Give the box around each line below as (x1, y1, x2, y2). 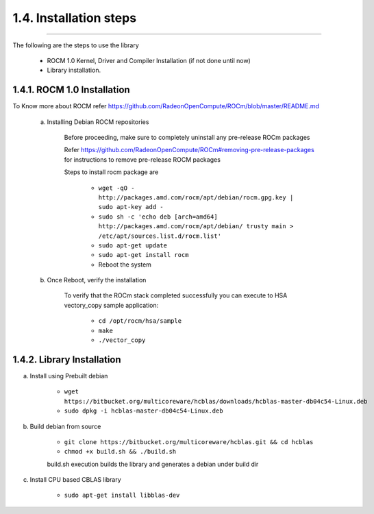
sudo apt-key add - (98, 203, 164, 211)
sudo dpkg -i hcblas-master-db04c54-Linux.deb (64, 407, 223, 415)
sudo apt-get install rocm (98, 251, 189, 259)
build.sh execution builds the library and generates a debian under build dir (47, 460, 259, 468)
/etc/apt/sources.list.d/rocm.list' (98, 232, 222, 240)
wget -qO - (98, 184, 135, 192)
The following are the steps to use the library (12, 41, 140, 49)
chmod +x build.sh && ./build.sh (64, 448, 177, 456)
